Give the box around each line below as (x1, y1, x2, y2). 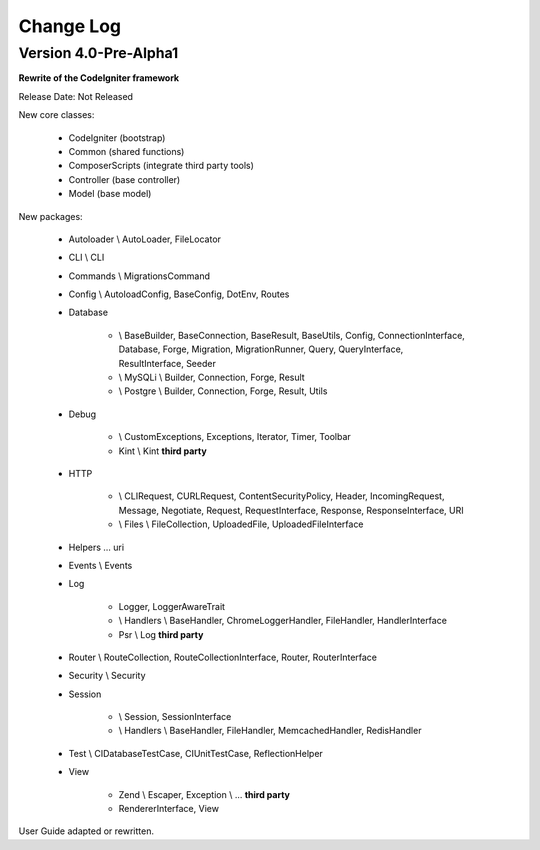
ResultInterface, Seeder (118, 357, 217, 369)
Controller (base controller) (68, 173, 181, 185)
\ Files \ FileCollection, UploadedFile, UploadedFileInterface (118, 518, 364, 530)
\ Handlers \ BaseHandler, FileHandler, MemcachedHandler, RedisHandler (118, 725, 422, 737)
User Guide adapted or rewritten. (18, 825, 155, 837)
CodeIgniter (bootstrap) (68, 131, 166, 144)
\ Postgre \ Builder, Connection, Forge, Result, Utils (118, 385, 328, 397)
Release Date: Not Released (18, 90, 134, 102)
